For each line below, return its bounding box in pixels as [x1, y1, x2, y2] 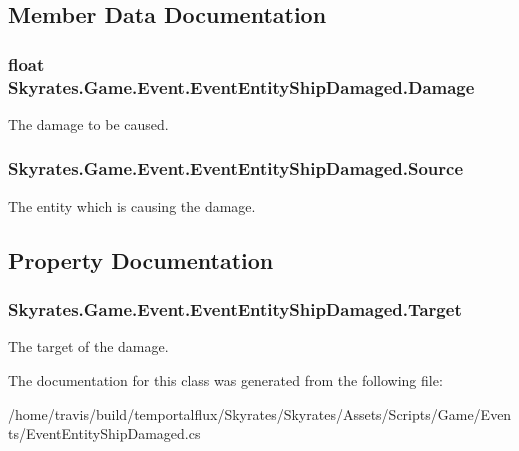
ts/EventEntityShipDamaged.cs [8, 423, 201, 444]
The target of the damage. [8, 336, 169, 357]
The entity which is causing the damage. [8, 195, 256, 216]
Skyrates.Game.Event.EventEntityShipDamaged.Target [8, 297, 462, 322]
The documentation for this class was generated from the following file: [8, 369, 443, 390]
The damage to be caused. [8, 113, 169, 134]
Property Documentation [8, 244, 274, 275]
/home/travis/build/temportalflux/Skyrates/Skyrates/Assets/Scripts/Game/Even [8, 403, 512, 424]
